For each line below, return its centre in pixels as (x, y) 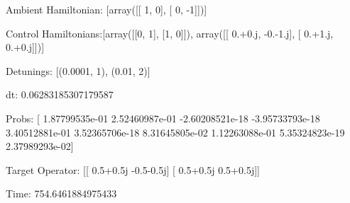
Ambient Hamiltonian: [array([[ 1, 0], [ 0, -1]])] (106, 9)
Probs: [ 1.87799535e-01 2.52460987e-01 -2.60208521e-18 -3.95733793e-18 (163, 118)
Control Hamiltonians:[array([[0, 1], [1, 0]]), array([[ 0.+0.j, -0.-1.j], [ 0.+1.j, (170, 33)
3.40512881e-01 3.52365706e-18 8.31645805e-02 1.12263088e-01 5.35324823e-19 (175, 132)
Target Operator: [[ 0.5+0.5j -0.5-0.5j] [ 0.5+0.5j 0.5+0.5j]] (133, 169)
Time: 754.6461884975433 (61, 193)
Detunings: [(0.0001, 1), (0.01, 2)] (78, 70)
